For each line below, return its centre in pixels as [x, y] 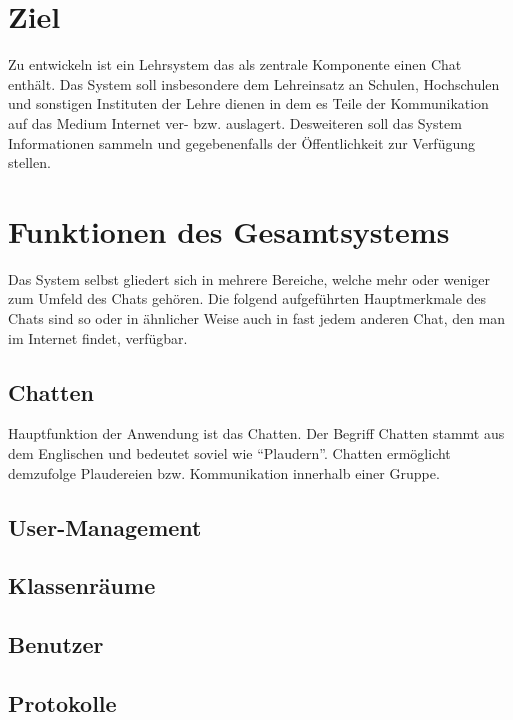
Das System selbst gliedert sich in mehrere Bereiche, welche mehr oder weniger [249, 278]
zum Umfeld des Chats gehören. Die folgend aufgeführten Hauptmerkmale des [247, 298]
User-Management [105, 526]
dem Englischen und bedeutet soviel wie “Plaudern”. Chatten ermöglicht [229, 452]
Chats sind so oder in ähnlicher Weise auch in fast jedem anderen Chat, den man [257, 318]
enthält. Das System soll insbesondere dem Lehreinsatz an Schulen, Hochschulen [254, 83]
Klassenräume [82, 585]
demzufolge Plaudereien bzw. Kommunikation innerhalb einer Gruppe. [224, 472]
